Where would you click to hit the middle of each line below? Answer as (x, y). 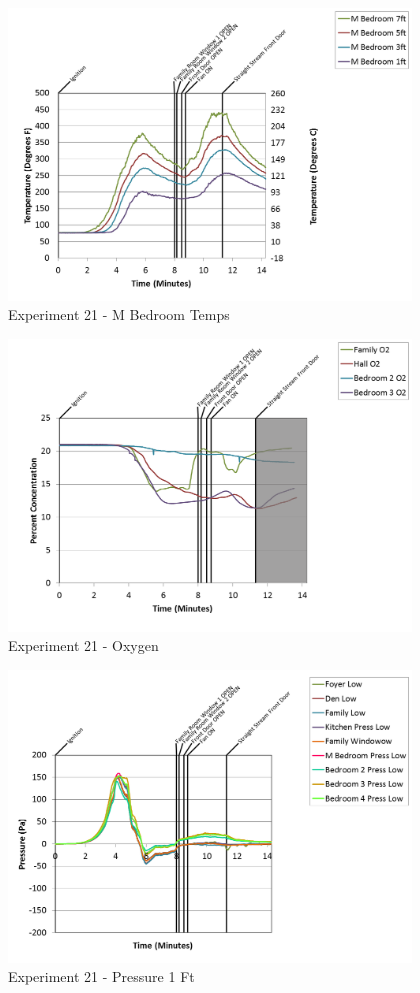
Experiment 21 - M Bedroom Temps (119, 314)
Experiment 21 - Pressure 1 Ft (101, 976)
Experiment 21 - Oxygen (83, 645)
